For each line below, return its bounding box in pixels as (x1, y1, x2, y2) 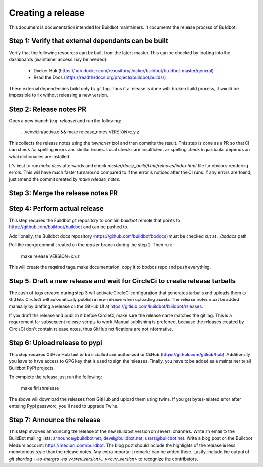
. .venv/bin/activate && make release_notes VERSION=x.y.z (21, 129, 140, 135)
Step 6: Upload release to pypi (9, 338, 102, 347)
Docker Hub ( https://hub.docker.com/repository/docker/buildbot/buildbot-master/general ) (33, 68, 214, 74)
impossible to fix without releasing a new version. (9, 93, 108, 98)
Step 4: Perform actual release (9, 205, 104, 213)
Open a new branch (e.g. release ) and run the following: (9, 118, 121, 124)
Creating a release (9, 7, 85, 18)
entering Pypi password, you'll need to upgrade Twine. (9, 403, 119, 409)
